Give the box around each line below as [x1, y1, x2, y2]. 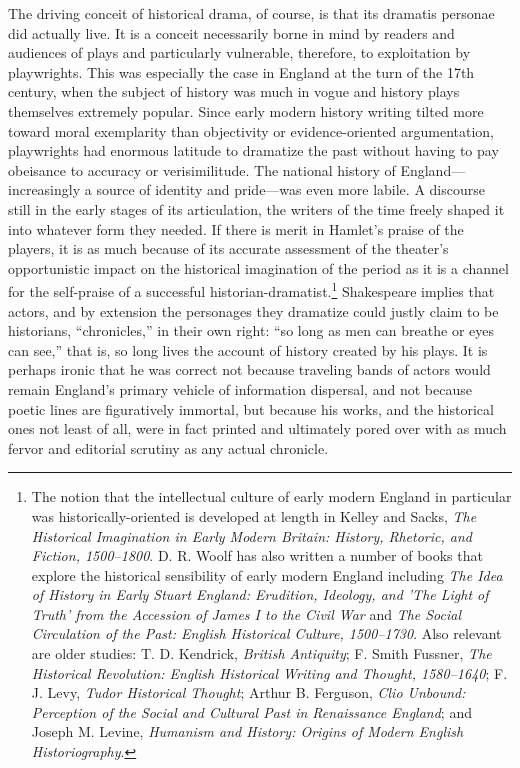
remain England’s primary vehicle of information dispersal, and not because [8, 378, 472, 399]
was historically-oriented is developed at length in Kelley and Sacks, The [31, 505, 477, 526]
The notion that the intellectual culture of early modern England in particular [31, 486, 512, 507]
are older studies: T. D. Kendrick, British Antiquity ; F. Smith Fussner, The [31, 643, 492, 664]
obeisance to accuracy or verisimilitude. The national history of [8, 159, 396, 180]
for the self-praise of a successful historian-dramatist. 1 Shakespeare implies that [8, 278, 495, 301]
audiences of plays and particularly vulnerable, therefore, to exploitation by [8, 42, 471, 63]
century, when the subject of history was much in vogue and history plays [8, 81, 460, 102]
